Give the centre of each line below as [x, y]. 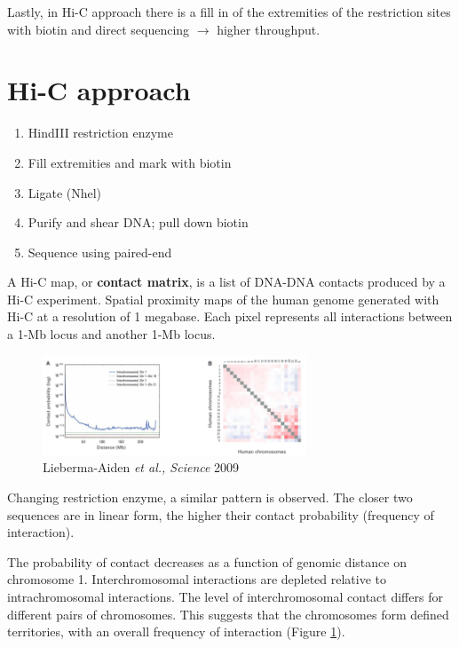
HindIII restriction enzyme [100, 133]
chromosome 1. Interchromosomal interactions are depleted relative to [197, 579]
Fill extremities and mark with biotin [130, 162]
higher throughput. [269, 29]
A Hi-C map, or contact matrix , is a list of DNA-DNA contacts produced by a [226, 282]
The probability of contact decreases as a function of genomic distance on [207, 561]
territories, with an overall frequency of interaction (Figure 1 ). [176, 631]
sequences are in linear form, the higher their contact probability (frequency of [221, 514]
